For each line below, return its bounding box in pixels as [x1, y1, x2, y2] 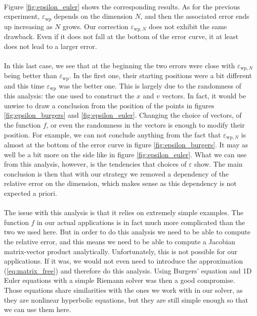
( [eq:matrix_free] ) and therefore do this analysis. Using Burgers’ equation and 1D [4, 265, 252, 275]
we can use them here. [4, 304, 71, 315]
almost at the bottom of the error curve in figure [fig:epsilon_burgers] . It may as [4, 139, 248, 150]
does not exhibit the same [149, 21, 227, 31]
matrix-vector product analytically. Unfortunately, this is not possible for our [4, 246, 238, 256]
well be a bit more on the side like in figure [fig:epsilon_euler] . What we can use [4, 149, 247, 159]
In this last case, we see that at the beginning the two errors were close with [4, 60, 235, 70]
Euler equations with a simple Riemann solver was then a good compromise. [4, 275, 235, 285]
